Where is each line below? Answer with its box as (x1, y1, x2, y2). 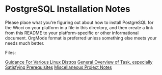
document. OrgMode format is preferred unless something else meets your (5, 35, 157, 41)
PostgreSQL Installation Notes (5, 3, 131, 15)
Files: (5, 50, 16, 56)
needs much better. (5, 40, 45, 46)
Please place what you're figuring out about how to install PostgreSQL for (5, 19, 154, 25)
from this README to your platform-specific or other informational (5, 30, 139, 36)
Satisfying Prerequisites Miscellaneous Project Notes (5, 64, 112, 70)
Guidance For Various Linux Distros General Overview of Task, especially (5, 59, 153, 65)
